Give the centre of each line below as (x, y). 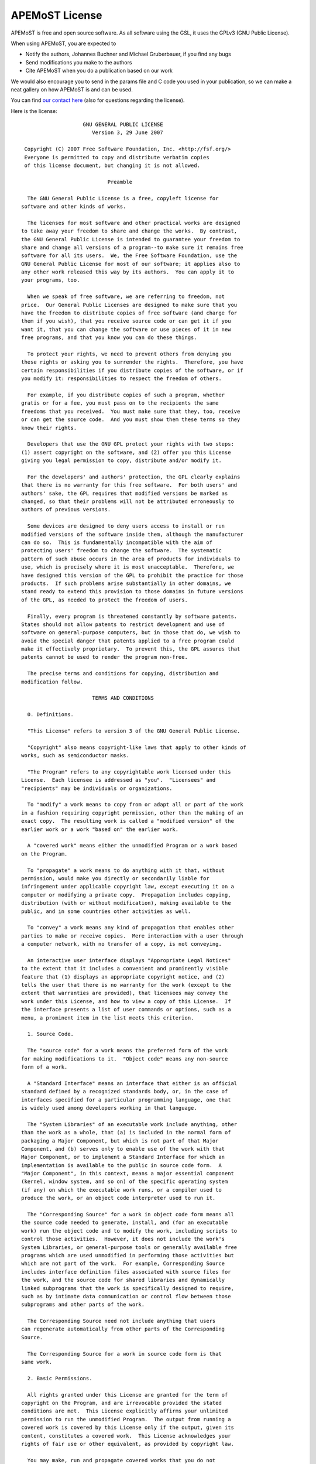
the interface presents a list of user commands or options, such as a (126, 1010)
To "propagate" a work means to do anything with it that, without (126, 870)
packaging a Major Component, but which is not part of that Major (120, 1141)
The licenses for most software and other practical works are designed (134, 223)
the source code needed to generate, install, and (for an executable (125, 1223)
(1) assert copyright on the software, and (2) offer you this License (126, 452)
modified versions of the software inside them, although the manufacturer (132, 534)
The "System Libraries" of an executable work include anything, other (132, 1124)
